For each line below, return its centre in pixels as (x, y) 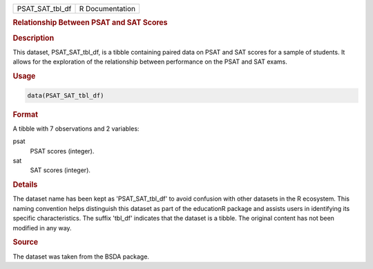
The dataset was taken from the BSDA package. (81, 257)
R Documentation (107, 9)
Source (26, 242)
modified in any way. (42, 228)
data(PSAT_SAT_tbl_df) (66, 95)
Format (25, 114)
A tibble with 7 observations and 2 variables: (76, 129)
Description (34, 38)
